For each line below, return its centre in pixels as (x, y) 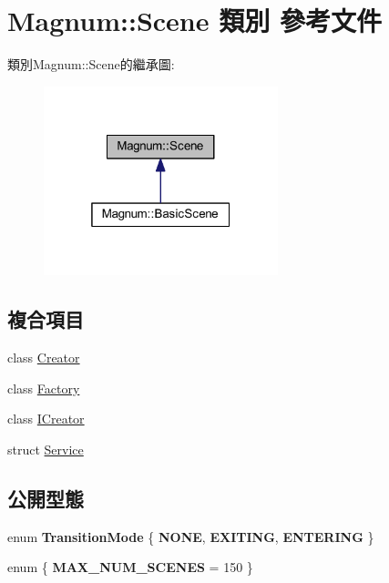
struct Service (46, 449)
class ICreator (46, 419)
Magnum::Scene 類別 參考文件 (194, 20)
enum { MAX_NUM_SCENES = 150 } (130, 567)
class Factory (44, 388)
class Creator (44, 358)
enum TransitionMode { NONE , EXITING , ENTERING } (191, 536)
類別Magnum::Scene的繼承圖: (91, 64)
